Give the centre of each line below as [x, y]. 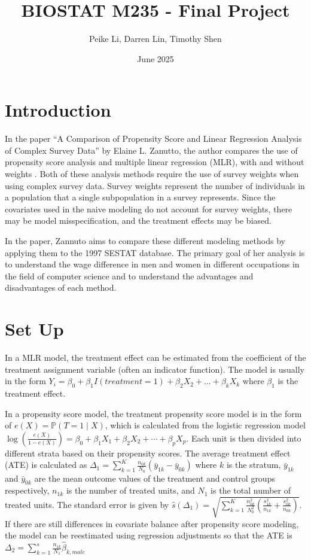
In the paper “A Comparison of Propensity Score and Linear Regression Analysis [153, 139]
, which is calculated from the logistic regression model [205, 425]
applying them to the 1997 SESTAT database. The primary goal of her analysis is [155, 252]
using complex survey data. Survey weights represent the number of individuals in [155, 185]
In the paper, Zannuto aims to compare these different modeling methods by [145, 241]
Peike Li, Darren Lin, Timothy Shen [155, 39]
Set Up [34, 329]
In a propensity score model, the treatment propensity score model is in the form [153, 413]
